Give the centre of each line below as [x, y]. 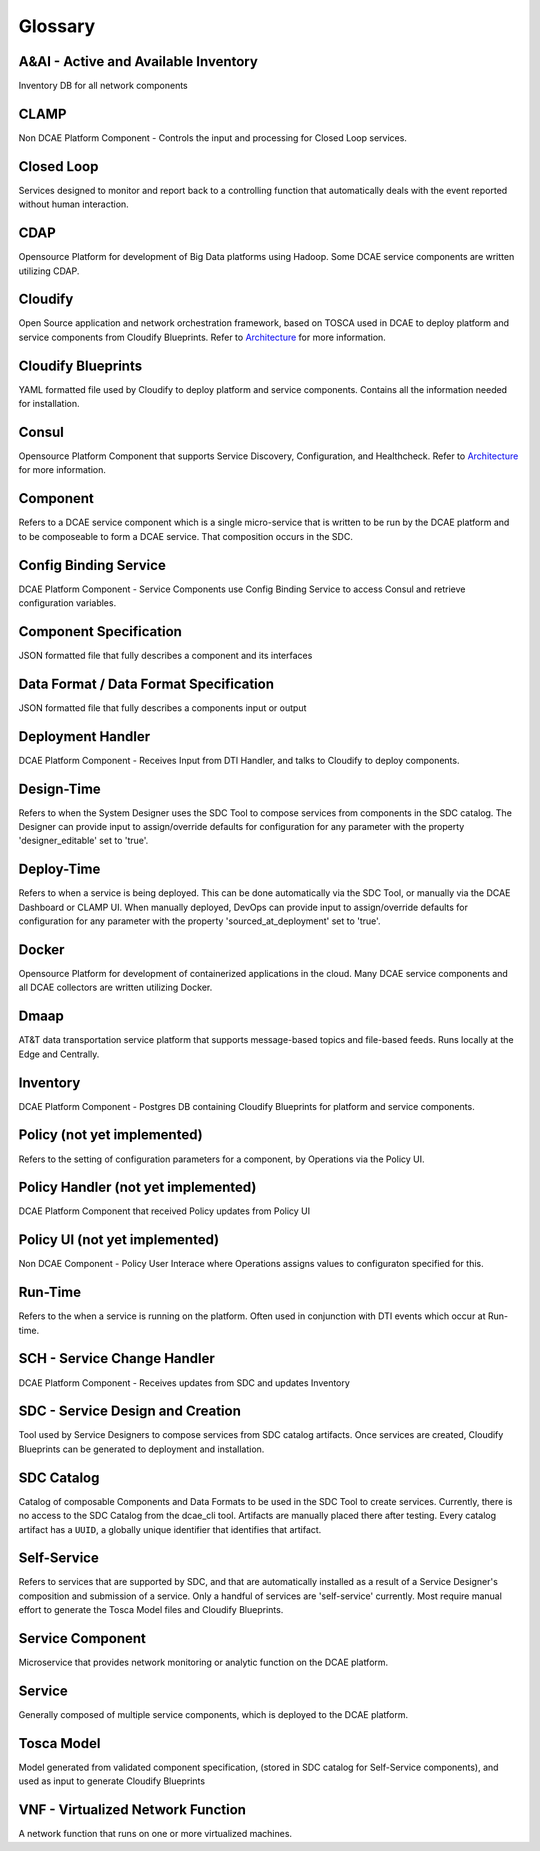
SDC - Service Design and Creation [130, 1411]
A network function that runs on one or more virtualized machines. [155, 1834]
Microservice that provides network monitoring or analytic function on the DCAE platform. [203, 1662]
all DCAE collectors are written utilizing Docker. [115, 987]
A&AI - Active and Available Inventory [138, 61]
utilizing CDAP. [49, 271]
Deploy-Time [59, 869]
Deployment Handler [84, 736]
